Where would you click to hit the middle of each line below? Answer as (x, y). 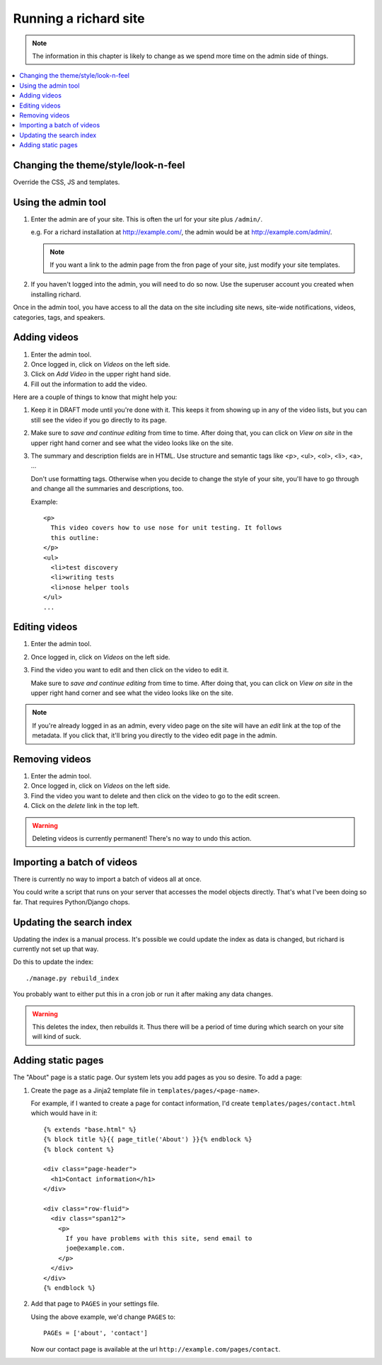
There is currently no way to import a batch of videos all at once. (107, 879)
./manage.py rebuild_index (73, 978)
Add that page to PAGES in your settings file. (95, 1304)
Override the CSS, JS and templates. (66, 182)
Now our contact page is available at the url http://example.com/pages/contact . (156, 1349)
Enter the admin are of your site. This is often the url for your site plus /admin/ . (147, 219)
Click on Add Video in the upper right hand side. (101, 374)
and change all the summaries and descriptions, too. (107, 489)
